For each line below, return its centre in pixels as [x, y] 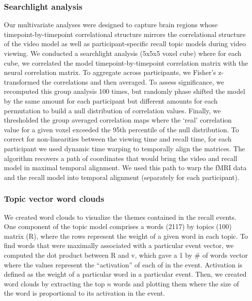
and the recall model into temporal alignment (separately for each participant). [122, 177]
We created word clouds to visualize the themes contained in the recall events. [120, 217]
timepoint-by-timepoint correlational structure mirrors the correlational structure [125, 34]
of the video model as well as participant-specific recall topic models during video [125, 44]
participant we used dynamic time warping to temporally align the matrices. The [125, 148]
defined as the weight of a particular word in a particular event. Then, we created [125, 274]
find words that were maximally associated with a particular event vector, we [119, 245]
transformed [22, 81]
